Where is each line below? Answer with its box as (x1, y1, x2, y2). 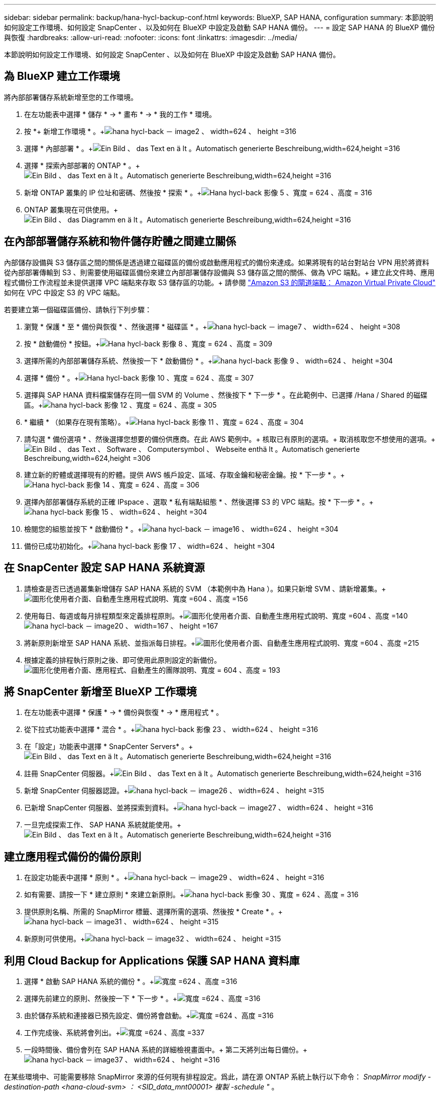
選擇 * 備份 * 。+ (24, 373, 79, 382)
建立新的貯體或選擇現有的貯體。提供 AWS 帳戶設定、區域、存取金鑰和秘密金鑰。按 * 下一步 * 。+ (24, 470, 345, 479)
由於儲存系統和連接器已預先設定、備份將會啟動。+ (24, 1011, 191, 1020)
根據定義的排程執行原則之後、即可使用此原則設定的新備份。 (24, 655, 221, 664)
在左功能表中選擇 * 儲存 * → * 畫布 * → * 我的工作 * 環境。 (24, 109, 216, 118)
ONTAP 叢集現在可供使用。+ (24, 205, 118, 214)
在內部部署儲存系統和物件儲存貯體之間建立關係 (4, 235, 236, 248)
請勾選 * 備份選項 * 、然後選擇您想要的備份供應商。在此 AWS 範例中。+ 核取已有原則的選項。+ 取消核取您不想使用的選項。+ (24, 434, 435, 443)
